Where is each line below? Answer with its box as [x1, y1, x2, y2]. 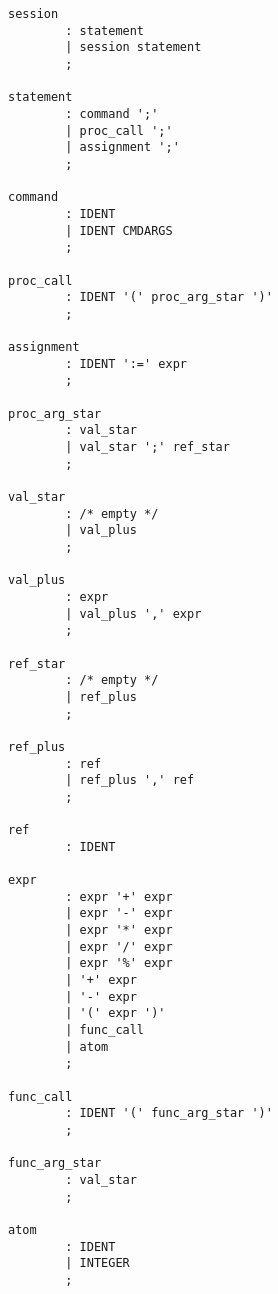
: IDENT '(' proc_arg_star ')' [65, 290, 273, 305]
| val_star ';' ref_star [65, 440, 230, 455]
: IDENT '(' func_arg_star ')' [65, 1106, 273, 1121]
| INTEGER [65, 1256, 130, 1271]
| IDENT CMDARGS [65, 223, 173, 238]
